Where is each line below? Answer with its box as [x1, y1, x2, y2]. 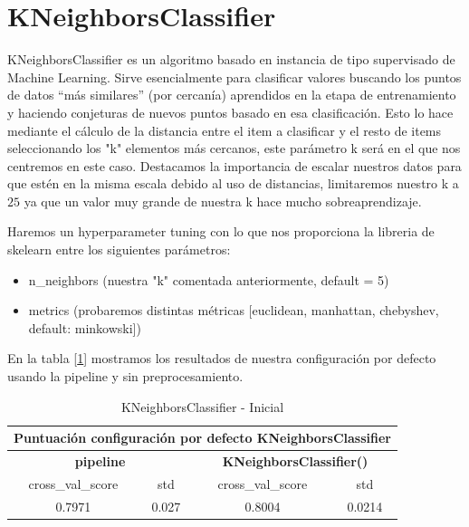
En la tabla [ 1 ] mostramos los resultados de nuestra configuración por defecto [7, 349, 436, 368]
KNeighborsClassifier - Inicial [120, 397, 284, 416]
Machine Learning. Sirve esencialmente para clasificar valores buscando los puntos [7, 67, 462, 86]
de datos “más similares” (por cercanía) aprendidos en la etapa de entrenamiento [7, 85, 456, 104]
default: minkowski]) [28, 318, 141, 337]
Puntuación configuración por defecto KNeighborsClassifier [14, 428, 391, 447]
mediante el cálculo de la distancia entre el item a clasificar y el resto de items [7, 120, 442, 139]
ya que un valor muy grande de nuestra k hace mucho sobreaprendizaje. [24, 191, 422, 210]
